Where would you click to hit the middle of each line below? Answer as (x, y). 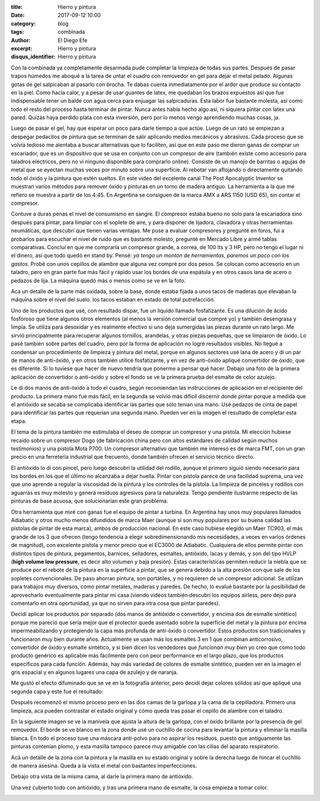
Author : (21, 40)
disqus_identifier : (33, 57)
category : (23, 23)
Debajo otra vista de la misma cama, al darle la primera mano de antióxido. (102, 777)
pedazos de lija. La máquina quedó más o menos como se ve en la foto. (98, 280)
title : (17, 7)
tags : (17, 32)
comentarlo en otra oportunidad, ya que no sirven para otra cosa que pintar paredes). (116, 603)
